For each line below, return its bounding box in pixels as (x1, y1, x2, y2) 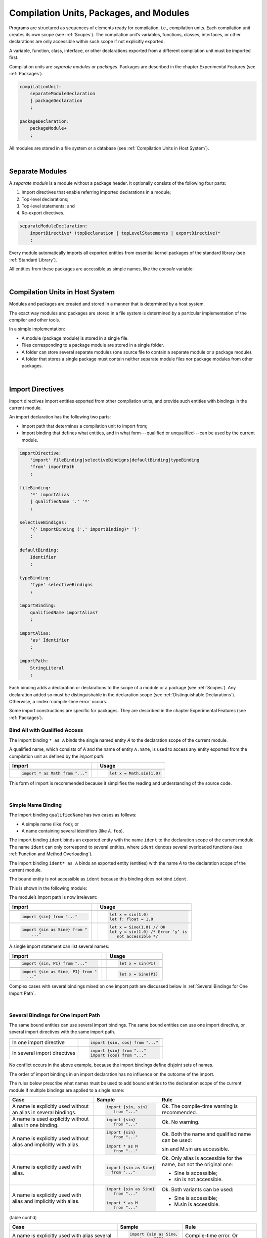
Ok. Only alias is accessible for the (161, 1154, 242, 1161)
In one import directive (12, 1039, 65, 1046)
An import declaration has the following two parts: (9, 414, 111, 420)
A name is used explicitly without (12, 1115, 89, 1122)
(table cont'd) (9, 1214, 37, 1220)
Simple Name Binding (9, 801, 62, 808)
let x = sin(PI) (119, 961, 156, 966)
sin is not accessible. (174, 1176, 223, 1183)
